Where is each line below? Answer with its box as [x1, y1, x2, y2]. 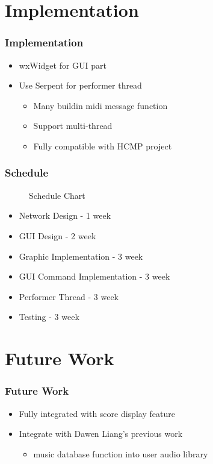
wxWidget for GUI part [19, 58, 107, 71]
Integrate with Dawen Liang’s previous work [19, 427, 183, 440]
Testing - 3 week [19, 310, 79, 323]
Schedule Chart [29, 189, 85, 201]
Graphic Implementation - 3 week [19, 249, 143, 262]
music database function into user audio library [33, 447, 208, 460]
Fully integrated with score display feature [19, 407, 175, 419]
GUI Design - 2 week [19, 229, 96, 242]
